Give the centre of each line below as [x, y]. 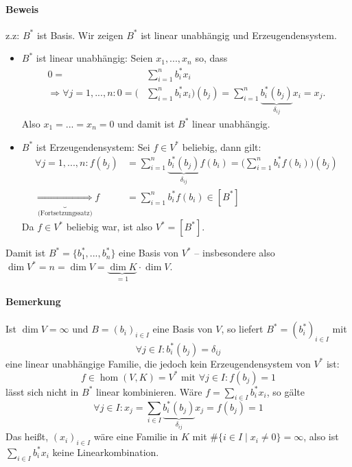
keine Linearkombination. [106, 452]
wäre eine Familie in [136, 436]
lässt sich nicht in [42, 391]
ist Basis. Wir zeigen [80, 35]
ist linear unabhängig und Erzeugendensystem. [239, 35]
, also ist [321, 436]
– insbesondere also [235, 253]
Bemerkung [33, 301]
